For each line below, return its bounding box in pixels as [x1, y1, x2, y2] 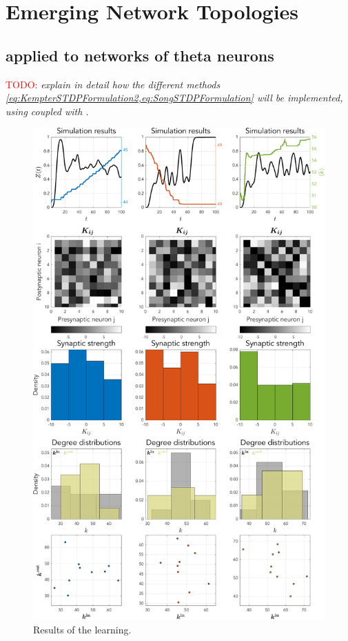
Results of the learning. [33, 622, 132, 636]
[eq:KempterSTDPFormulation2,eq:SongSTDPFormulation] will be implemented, [6, 90, 343, 105]
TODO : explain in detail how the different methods [6, 77, 221, 91]
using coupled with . [6, 103, 89, 118]
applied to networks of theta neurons [6, 44, 274, 66]
